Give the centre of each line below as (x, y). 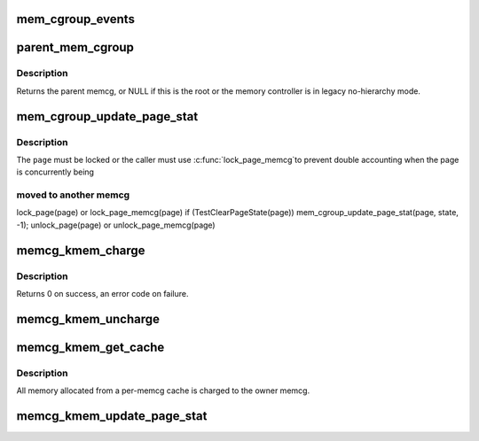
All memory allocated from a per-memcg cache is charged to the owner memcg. (163, 391)
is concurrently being (55, 172)
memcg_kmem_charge (81, 250)
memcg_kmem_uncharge (88, 319)
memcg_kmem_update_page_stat (112, 416)
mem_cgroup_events (75, 19)
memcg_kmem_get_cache (90, 347)
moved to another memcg (73, 195)
